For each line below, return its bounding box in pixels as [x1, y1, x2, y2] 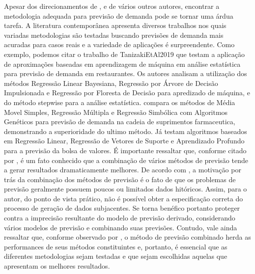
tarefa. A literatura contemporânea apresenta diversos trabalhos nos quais [4, 20, 227, 30]
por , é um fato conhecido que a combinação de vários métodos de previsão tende [4, 155, 248, 165]
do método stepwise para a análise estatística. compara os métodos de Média [4, 97, 235, 107]
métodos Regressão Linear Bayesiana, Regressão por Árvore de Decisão [4, 78, 218, 88]
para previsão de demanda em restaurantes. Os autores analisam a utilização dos [4, 68, 247, 79]
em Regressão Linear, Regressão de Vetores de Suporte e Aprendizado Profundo [4, 136, 245, 146]
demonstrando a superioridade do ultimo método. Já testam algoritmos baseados [4, 126, 247, 136]
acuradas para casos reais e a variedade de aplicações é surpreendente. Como [4, 39, 235, 50]
